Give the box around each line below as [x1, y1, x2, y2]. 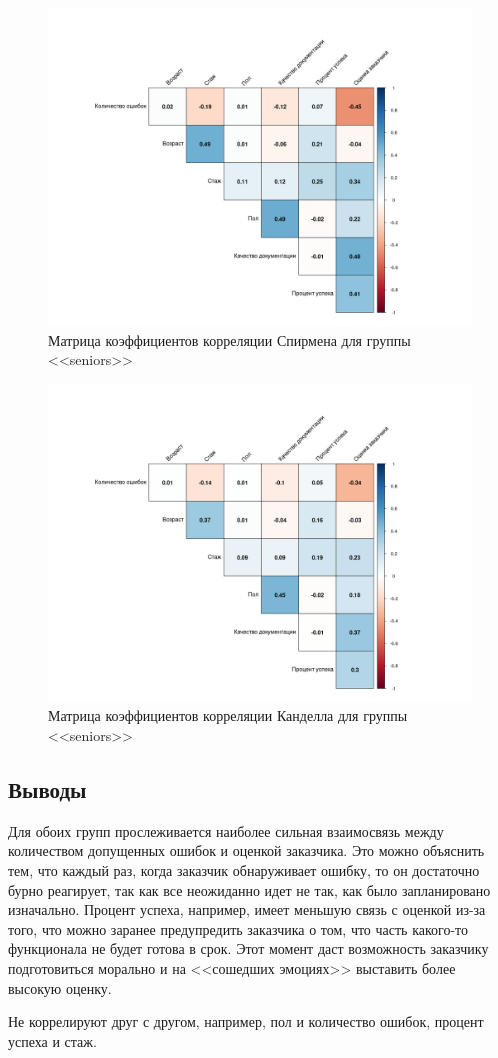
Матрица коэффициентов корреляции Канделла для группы [48, 705, 408, 726]
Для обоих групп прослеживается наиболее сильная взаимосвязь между [8, 820, 444, 841]
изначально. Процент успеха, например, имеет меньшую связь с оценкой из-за [8, 899, 486, 920]
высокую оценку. [8, 977, 112, 998]
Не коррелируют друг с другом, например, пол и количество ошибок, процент [8, 1011, 484, 1032]
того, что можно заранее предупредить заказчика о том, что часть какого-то [8, 918, 469, 939]
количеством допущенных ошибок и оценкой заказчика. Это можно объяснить [8, 840, 485, 861]
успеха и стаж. [8, 1030, 97, 1051]
